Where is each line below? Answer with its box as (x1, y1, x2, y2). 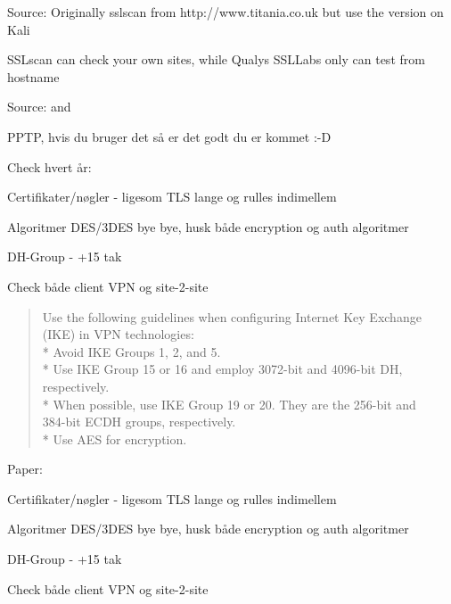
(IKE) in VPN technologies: (42, 325, 194, 343)
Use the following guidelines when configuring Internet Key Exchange (42, 307, 422, 326)
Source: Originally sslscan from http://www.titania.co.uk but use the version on (7, 3, 444, 21)
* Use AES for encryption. (42, 429, 187, 448)
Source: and (7, 97, 71, 116)
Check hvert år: (7, 157, 92, 176)
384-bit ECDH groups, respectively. (42, 412, 236, 431)
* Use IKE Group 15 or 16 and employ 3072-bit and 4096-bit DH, (42, 360, 403, 378)
